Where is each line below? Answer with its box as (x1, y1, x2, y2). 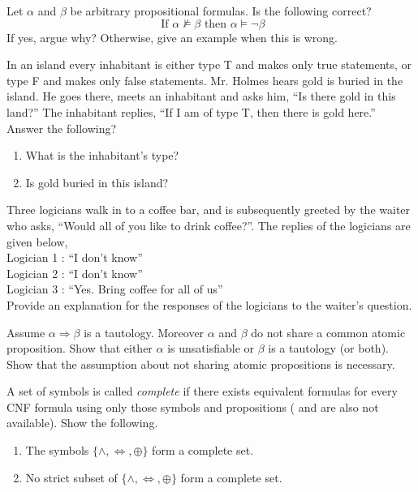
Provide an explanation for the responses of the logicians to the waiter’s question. (6, 296, 412, 313)
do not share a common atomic (251, 323, 406, 340)
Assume (6, 323, 45, 340)
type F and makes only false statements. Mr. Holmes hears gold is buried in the (6, 71, 403, 88)
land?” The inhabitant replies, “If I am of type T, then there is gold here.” (6, 103, 376, 120)
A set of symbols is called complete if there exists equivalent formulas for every (6, 383, 398, 400)
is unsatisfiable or (167, 340, 254, 357)
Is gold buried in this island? (25, 173, 169, 190)
